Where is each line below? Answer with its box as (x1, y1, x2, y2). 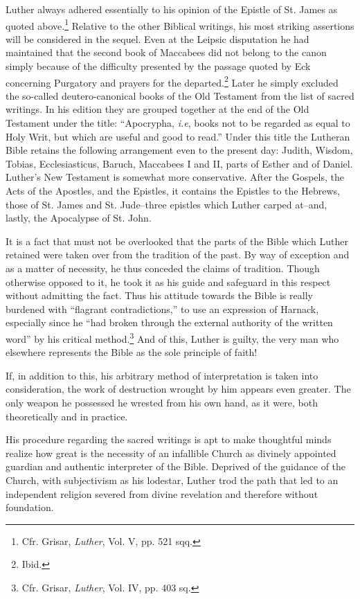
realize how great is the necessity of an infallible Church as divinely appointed (6, 445, 336, 460)
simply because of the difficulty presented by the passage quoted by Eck (6, 59, 311, 73)
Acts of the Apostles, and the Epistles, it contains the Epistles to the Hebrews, (6, 184, 340, 198)
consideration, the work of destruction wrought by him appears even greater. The (6, 382, 351, 396)
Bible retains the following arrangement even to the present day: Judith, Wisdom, (6, 143, 353, 157)
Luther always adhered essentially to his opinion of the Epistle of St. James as (6, 2, 338, 16)
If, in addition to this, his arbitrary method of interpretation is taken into (6, 368, 318, 382)
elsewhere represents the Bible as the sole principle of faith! (6, 345, 258, 359)
